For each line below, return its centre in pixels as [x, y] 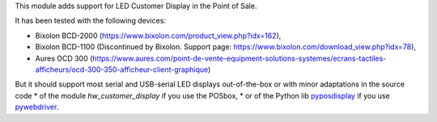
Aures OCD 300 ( [64, 58]
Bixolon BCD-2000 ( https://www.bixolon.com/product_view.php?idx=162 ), [158, 36]
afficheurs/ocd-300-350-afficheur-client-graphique [122, 69]
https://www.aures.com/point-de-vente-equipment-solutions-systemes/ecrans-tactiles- [239, 58]
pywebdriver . [37, 107]
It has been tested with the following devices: [90, 21]
